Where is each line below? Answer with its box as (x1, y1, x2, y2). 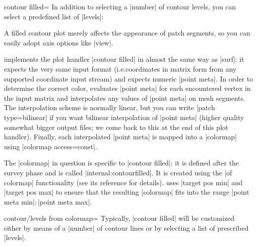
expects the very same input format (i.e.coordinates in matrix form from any (4, 63, 237, 74)
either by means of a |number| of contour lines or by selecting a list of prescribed (4, 222, 249, 233)
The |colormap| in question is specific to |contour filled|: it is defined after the (4, 158, 239, 168)
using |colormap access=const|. (4, 141, 97, 151)
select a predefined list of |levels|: (4, 11, 104, 21)
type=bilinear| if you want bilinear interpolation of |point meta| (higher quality (4, 112, 244, 122)
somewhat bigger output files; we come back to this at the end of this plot (4, 122, 228, 132)
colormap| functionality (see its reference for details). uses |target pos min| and (4, 177, 243, 187)
